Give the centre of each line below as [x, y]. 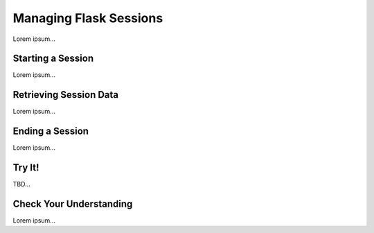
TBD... [21, 184]
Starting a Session [53, 59]
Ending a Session [51, 131]
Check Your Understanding [73, 204]
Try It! [26, 167]
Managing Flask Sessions [88, 18]
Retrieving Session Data [66, 95]
